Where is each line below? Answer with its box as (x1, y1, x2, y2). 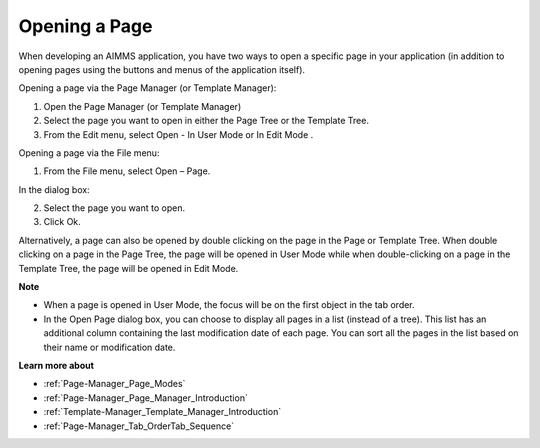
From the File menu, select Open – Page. (43, 165, 211, 177)
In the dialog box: (18, 183, 90, 195)
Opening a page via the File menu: (18, 146, 160, 159)
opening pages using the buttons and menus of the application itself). (18, 63, 305, 75)
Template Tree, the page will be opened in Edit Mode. (18, 262, 239, 274)
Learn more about (18, 359, 95, 371)
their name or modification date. (43, 341, 176, 353)
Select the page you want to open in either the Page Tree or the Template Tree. (43, 115, 370, 127)
